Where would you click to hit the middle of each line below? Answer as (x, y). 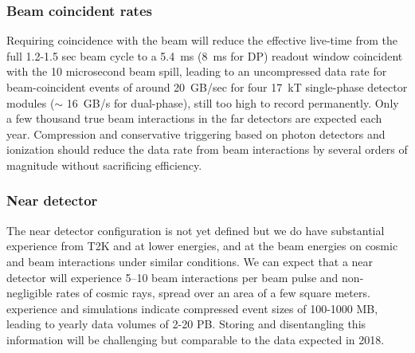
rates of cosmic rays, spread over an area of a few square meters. (213, 293)
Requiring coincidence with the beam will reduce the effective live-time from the (202, 40)
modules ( (31, 102)
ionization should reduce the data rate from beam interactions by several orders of (207, 149)
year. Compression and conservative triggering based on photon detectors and (196, 133)
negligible (29, 293)
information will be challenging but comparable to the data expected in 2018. (196, 339)
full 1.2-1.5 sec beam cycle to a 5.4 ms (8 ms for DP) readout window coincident (205, 55)
